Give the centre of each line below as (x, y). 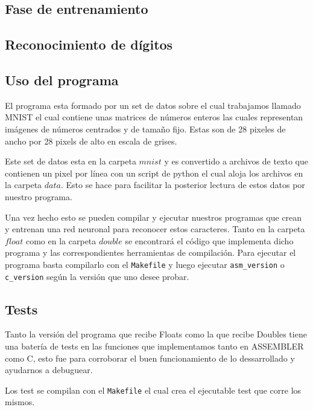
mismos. (20, 402)
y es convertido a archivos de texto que (236, 161)
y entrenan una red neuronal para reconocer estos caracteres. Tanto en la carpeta (155, 229)
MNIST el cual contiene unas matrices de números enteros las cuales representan (154, 117)
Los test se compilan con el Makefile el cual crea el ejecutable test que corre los (153, 390)
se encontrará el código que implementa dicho (209, 240)
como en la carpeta (61, 240)
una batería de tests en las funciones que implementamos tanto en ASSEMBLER (154, 346)
